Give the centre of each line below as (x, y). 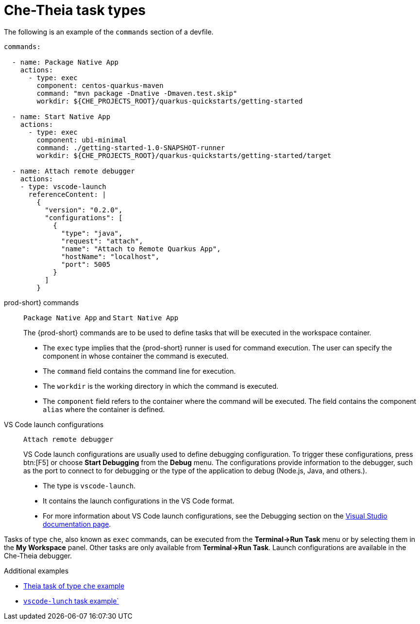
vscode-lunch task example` (71, 601)
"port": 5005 (86, 264)
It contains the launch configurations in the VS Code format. (139, 501)
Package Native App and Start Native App (101, 317)
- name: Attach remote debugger (73, 171)
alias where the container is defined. (104, 409)
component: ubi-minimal (82, 140)
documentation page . (77, 524)
